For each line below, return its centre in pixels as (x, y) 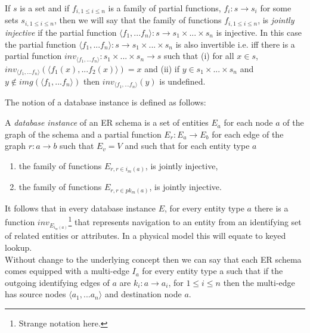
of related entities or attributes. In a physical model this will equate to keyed (145, 236)
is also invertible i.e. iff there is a (235, 44)
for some (276, 8)
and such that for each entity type (187, 146)
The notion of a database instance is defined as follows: (106, 102)
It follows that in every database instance (80, 208)
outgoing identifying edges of (57, 282)
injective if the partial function (61, 32)
